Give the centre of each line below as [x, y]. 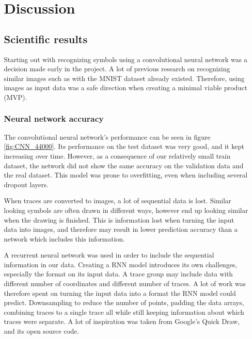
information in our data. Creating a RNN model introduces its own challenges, [121, 264]
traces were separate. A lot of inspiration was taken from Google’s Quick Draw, [122, 321]
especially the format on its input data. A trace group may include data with [118, 274]
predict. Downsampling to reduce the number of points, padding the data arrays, [124, 302]
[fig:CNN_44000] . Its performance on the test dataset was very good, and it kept [124, 146]
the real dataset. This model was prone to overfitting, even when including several [126, 175]
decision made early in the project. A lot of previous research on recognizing [117, 69]
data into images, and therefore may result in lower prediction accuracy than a [121, 229]
